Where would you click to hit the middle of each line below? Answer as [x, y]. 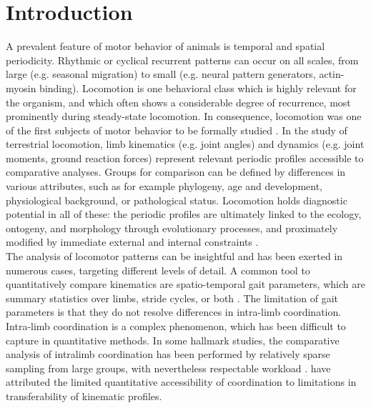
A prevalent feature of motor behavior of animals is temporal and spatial [165, 46]
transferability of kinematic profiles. [84, 395]
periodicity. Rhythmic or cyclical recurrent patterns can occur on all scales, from [182, 60]
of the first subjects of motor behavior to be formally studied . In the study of [177, 130]
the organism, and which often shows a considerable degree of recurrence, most [178, 102]
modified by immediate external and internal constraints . [132, 242]
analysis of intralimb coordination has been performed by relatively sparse [168, 354]
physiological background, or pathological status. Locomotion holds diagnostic [177, 200]
